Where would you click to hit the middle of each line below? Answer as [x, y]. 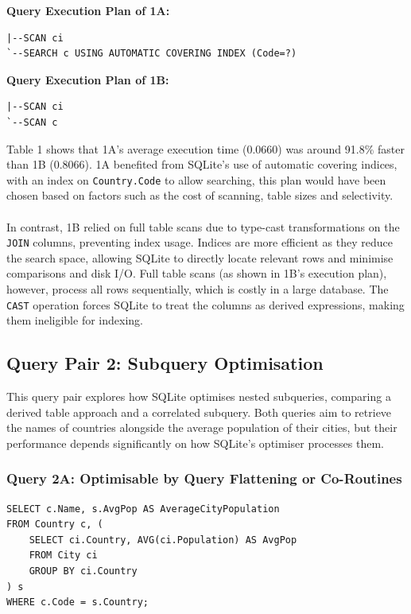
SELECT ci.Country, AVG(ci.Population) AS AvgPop [163, 540]
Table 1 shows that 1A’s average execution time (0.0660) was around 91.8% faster [205, 148]
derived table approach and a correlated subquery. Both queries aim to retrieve [199, 412]
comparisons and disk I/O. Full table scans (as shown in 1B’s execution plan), [197, 273]
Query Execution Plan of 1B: [88, 79]
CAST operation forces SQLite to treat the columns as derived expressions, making [205, 304]
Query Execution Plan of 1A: [88, 10]
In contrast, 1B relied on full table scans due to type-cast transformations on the [203, 226]
